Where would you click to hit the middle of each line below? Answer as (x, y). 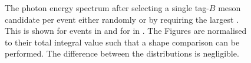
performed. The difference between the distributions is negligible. (122, 53)
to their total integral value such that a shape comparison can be (122, 42)
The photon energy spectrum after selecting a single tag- (107, 8)
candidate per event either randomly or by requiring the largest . (122, 19)
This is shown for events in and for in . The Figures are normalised (126, 31)
